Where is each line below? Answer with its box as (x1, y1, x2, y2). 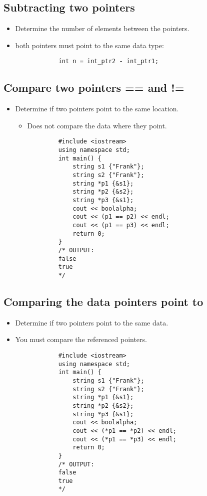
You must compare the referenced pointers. (15, 334, 147, 345)
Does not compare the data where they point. (27, 120, 167, 130)
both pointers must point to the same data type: (15, 40, 164, 50)
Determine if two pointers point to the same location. (15, 103, 179, 114)
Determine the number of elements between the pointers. (15, 23, 189, 34)
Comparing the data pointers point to (3, 293, 203, 309)
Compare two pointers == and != (3, 80, 184, 95)
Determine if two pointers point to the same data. (15, 317, 168, 327)
